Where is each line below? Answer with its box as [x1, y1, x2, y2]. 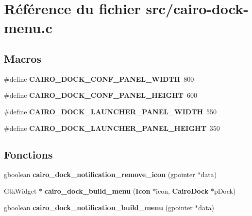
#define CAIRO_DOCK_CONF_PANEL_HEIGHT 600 [4, 90, 198, 100]
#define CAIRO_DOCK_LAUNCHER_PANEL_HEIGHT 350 [4, 123, 220, 133]
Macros [4, 51, 41, 66]
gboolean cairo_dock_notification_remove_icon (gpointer [4, 169, 195, 180]
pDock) [214, 185, 236, 196]
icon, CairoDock [156, 185, 209, 196]
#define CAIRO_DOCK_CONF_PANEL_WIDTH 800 [4, 73, 194, 84]
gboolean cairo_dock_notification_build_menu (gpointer [4, 202, 193, 212]
